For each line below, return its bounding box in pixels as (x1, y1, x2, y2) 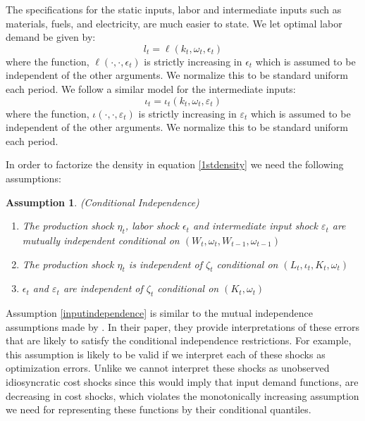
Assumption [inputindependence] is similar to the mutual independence (6, 306, 313, 320)
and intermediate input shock (192, 218, 318, 233)
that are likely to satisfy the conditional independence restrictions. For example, (6, 333, 352, 348)
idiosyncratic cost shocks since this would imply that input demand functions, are (6, 375, 359, 389)
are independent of (63, 281, 143, 296)
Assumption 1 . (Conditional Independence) (6, 194, 199, 209)
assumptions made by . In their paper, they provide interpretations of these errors (6, 319, 360, 334)
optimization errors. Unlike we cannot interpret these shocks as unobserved (6, 360, 330, 375)
